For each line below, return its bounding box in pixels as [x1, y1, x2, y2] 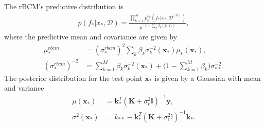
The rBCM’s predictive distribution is [4, 1, 123, 11]
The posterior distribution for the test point [4, 72, 143, 83]
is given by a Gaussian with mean [154, 72, 261, 83]
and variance [4, 82, 44, 93]
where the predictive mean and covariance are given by [4, 31, 178, 41]
